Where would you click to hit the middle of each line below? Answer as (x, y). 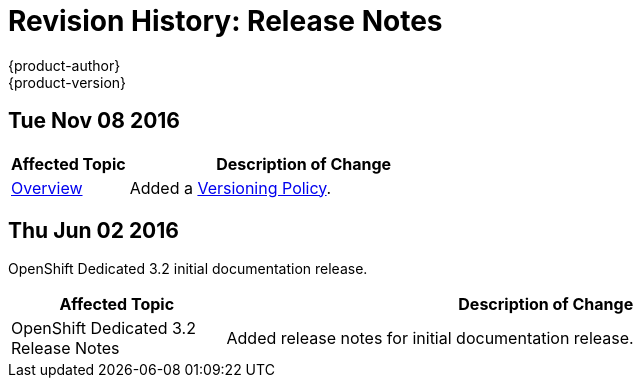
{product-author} (64, 65)
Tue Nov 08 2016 (94, 121)
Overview (47, 187)
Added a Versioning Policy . (230, 187)
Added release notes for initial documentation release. (430, 338)
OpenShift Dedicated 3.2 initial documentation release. (188, 269)
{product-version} (67, 82)
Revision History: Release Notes (225, 21)
